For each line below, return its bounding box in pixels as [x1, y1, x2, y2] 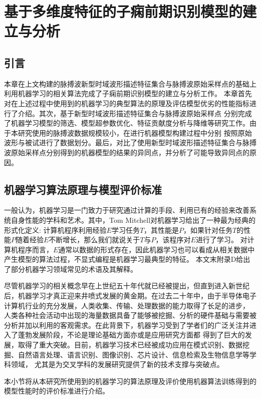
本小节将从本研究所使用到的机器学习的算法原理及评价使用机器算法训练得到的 [4, 375, 256, 386]
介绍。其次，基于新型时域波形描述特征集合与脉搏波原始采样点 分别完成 [18, 108, 252, 118]
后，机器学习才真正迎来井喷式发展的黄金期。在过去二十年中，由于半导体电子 [4, 290, 256, 301]
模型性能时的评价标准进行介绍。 [4, 385, 109, 396]
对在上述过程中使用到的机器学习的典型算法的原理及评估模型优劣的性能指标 [4, 98, 249, 108]
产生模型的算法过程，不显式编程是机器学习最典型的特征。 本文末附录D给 [4, 254, 243, 264]
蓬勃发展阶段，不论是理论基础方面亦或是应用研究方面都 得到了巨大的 [18, 329, 245, 340]
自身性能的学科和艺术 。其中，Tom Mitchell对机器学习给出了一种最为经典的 [11, 214, 256, 225]
